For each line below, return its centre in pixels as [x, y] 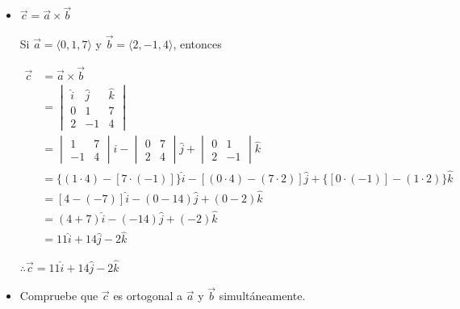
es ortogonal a [148, 296]
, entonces [197, 44]
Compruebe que [59, 296]
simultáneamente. [262, 296]
